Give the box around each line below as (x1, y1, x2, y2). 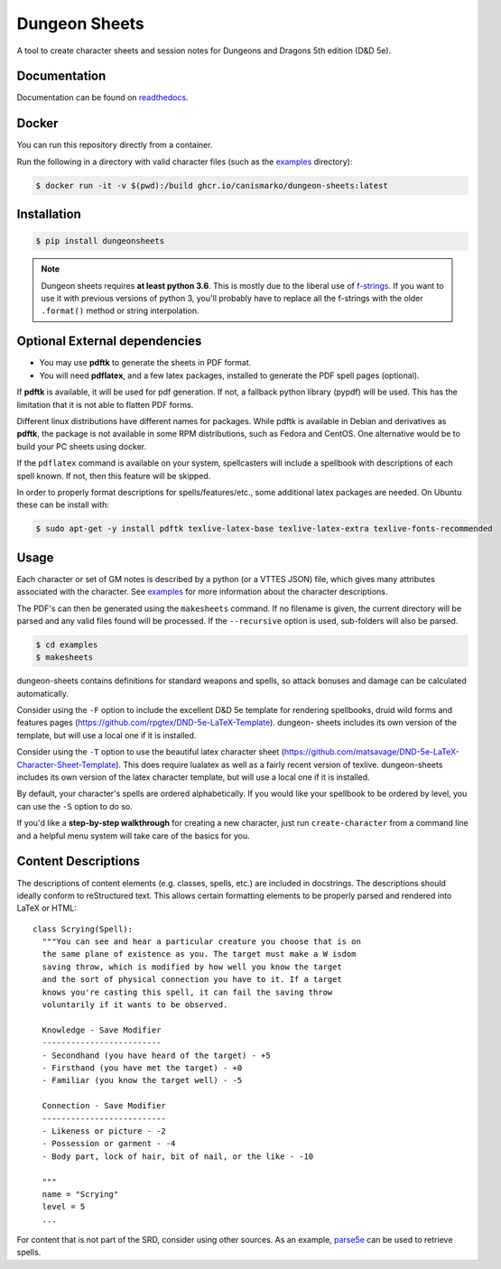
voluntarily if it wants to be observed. (42, 1000, 228, 1010)
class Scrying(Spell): (32, 923, 134, 934)
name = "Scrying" (42, 1189, 119, 1200)
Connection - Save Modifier (42, 1101, 167, 1111)
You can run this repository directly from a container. (16, 140, 213, 151)
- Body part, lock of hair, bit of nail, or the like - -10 (42, 1151, 314, 1162)
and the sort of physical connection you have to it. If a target (42, 975, 342, 985)
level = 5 (42, 1201, 86, 1212)
